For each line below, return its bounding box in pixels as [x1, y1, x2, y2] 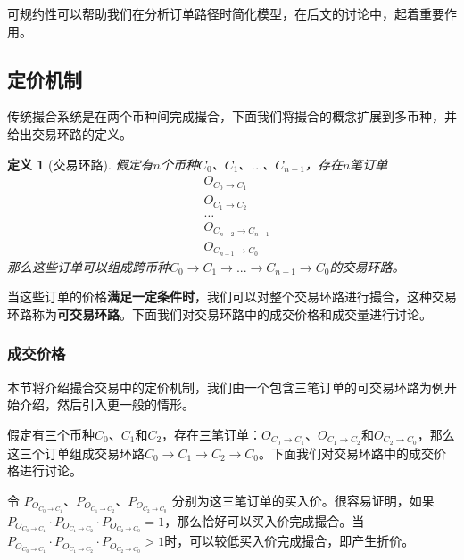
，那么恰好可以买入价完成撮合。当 [164, 511, 365, 530]
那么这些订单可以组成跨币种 [7, 257, 170, 276]
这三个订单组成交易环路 [7, 443, 145, 462]
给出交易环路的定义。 [7, 124, 132, 143]
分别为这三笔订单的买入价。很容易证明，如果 [171, 491, 435, 509]
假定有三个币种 [7, 424, 95, 443]
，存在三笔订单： [162, 424, 262, 443]
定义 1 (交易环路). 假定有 [7, 154, 153, 173]
